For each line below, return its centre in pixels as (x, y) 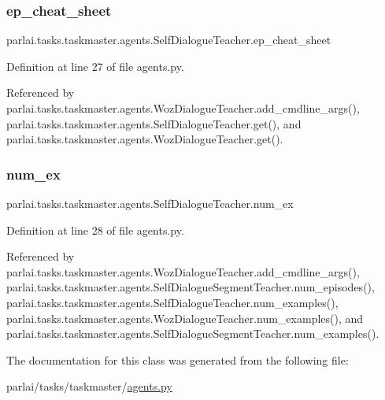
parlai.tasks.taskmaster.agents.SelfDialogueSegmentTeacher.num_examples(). (193, 333)
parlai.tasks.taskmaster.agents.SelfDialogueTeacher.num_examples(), (172, 302)
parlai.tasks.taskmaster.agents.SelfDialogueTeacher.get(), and (154, 123)
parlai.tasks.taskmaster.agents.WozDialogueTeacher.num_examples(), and (185, 318)
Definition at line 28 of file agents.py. (95, 230)
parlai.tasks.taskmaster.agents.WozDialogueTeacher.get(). (145, 139)
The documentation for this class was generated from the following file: (178, 359)
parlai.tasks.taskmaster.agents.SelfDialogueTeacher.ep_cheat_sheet (169, 40)
